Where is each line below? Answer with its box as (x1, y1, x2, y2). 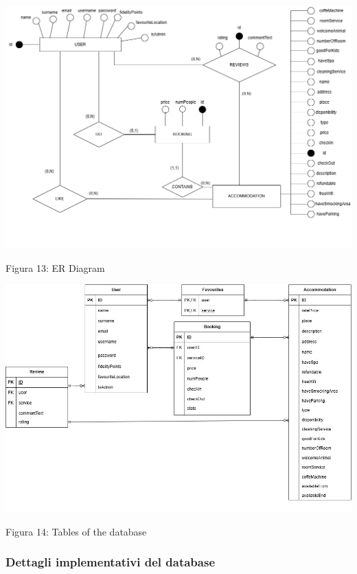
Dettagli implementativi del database (5, 553, 216, 571)
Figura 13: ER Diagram (5, 260, 105, 275)
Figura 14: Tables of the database (5, 524, 147, 538)
